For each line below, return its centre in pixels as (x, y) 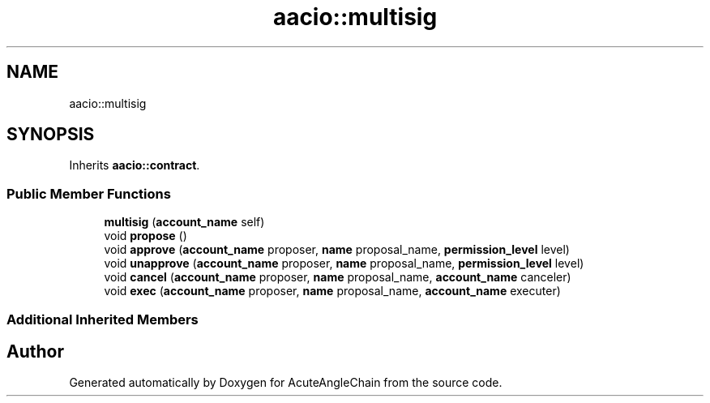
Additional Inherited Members (103, 319)
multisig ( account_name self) (184, 222)
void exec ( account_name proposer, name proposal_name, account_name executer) (332, 291)
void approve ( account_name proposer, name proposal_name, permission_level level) (337, 250)
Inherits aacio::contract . (135, 165)
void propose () (145, 236)
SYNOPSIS (51, 135)
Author (35, 351)
